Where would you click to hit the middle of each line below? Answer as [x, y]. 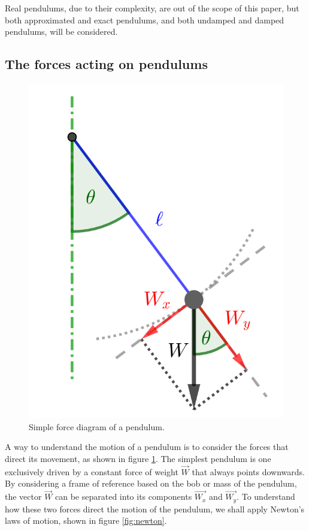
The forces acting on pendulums [106, 64]
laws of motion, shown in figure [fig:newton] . [86, 520]
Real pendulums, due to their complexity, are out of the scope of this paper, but [152, 8]
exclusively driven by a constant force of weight [92, 471]
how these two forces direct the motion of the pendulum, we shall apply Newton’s [155, 508]
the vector [23, 496]
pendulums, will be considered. [61, 31]
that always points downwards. [248, 471]
